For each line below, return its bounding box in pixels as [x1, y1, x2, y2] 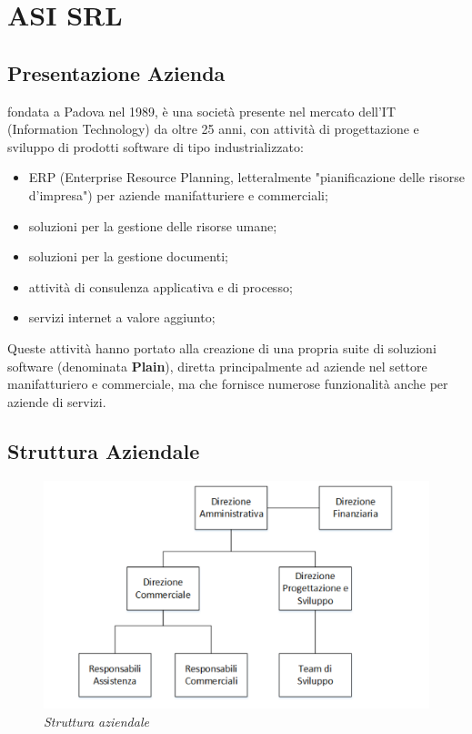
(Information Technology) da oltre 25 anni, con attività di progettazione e [7, 119, 419, 138]
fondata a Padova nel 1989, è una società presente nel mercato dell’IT [7, 101, 396, 120]
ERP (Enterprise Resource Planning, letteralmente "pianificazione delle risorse [28, 168, 465, 187]
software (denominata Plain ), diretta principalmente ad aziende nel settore [7, 356, 427, 375]
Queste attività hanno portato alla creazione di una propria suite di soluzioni [7, 338, 437, 357]
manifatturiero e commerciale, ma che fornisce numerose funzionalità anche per [7, 374, 448, 393]
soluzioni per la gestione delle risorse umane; [28, 216, 277, 235]
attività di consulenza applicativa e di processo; [28, 277, 293, 296]
